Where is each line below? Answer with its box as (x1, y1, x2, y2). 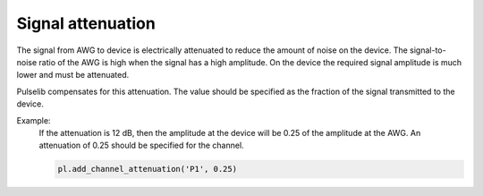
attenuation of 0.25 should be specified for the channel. (38, 140, 245, 151)
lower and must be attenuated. (16, 70, 130, 81)
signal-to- (410, 45, 446, 55)
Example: (16, 115, 51, 125)
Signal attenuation (16, 13, 156, 33)
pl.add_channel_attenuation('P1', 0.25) (57, 164, 237, 175)
